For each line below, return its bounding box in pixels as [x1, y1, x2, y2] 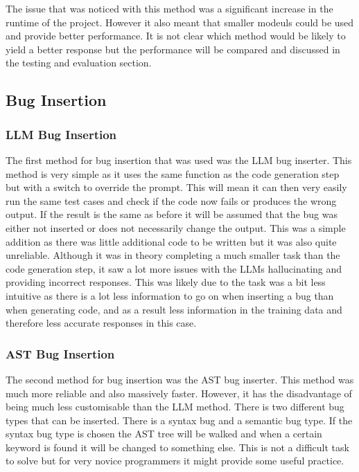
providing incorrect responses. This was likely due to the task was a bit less [6, 275, 326, 289]
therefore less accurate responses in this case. [6, 316, 197, 330]
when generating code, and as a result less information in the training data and [6, 302, 342, 316]
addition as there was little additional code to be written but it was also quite [6, 234, 337, 248]
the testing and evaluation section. [6, 55, 152, 70]
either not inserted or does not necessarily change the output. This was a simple [6, 220, 346, 235]
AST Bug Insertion [6, 345, 115, 362]
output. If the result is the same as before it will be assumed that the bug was [6, 207, 338, 221]
